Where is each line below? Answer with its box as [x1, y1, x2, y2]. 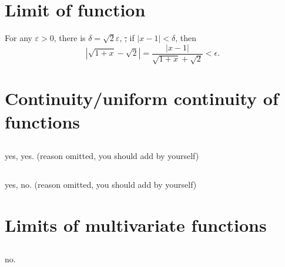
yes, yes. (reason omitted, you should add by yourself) [5, 150, 199, 162]
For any [5, 32, 32, 44]
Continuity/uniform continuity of [5, 86, 279, 110]
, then [175, 32, 196, 44]
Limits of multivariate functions [5, 212, 267, 236]
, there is [53, 32, 86, 44]
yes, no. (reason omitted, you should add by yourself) [5, 178, 197, 191]
